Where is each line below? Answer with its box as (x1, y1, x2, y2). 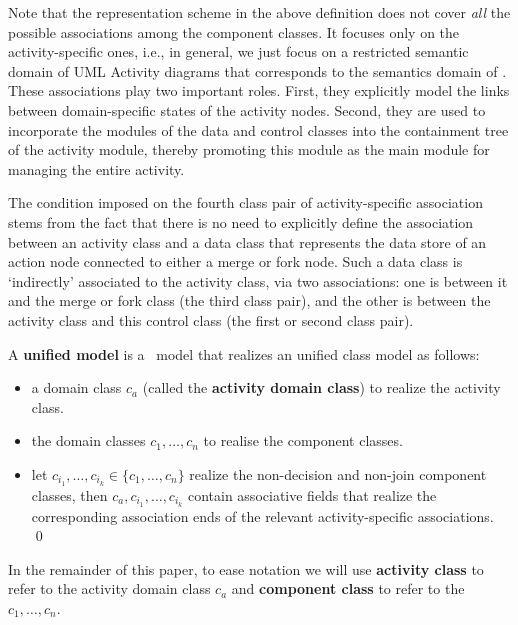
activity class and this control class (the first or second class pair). (8, 309, 414, 330)
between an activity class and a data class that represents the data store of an (8, 231, 487, 252)
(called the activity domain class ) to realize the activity (142, 377, 501, 398)
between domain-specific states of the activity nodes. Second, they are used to (8, 99, 486, 120)
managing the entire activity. (8, 158, 185, 179)
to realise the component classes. (203, 430, 403, 451)
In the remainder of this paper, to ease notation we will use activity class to (8, 558, 484, 579)
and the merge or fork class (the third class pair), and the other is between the (8, 290, 491, 311)
